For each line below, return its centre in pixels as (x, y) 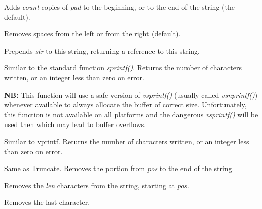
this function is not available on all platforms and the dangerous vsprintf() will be (131, 114)
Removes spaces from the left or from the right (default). (92, 34)
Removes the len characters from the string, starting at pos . (97, 185)
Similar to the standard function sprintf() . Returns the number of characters (123, 68)
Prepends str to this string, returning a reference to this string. (102, 50)
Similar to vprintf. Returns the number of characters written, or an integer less (127, 141)
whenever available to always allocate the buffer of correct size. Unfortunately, (125, 104)
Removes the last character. (47, 202)
